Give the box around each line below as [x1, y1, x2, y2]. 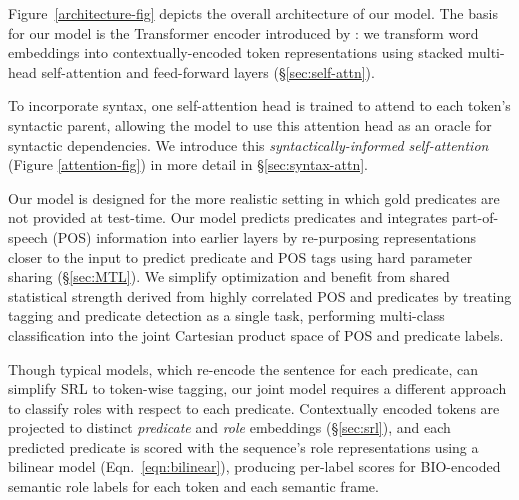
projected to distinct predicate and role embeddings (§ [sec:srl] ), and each [8, 417, 451, 438]
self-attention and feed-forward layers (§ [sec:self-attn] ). [41, 61, 375, 82]
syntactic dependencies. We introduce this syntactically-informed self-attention [8, 134, 489, 155]
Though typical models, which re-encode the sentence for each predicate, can [8, 358, 479, 379]
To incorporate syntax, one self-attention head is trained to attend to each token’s [8, 95, 511, 116]
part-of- [451, 207, 499, 228]
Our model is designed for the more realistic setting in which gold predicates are [8, 187, 500, 208]
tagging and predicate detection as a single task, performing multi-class [8, 305, 445, 326]
